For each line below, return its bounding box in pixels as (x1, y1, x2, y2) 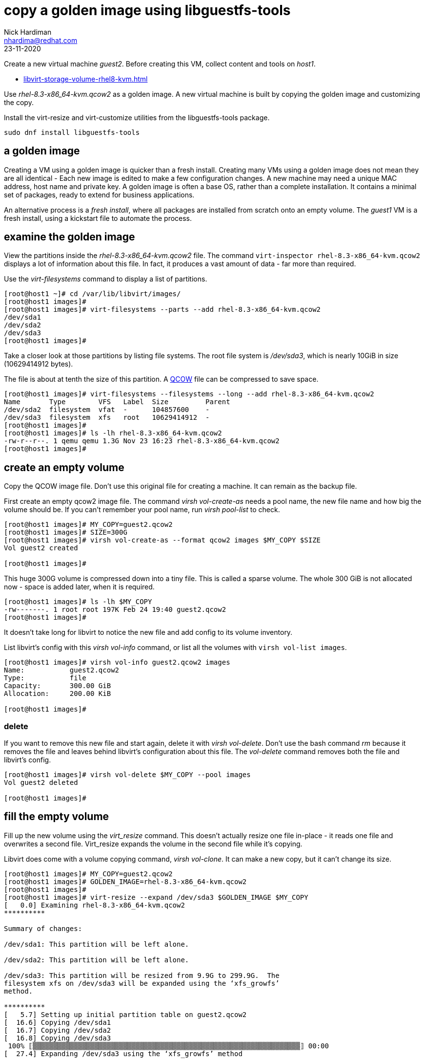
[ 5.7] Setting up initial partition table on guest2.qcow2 (4, 1010, 247, 1019)
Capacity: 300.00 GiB (4, 682, 111, 690)
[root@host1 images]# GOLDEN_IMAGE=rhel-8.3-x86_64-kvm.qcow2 (4, 877, 247, 886)
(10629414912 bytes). (4, 360, 73, 368)
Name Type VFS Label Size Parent (4, 398, 230, 406)
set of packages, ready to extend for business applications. (4, 190, 195, 199)
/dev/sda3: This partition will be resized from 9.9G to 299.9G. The (4, 971, 280, 979)
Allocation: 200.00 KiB (4, 690, 111, 698)
